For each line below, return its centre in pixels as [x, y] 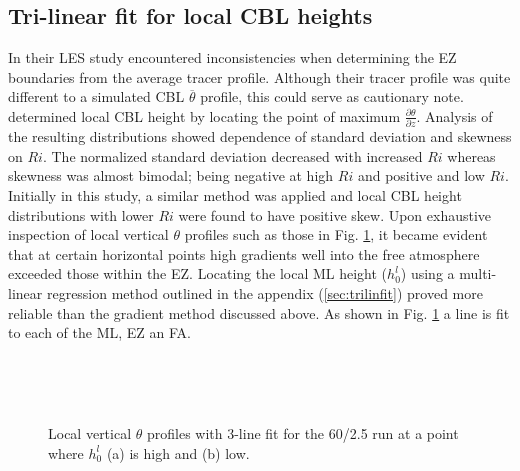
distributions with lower [81, 214]
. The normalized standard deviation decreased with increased [232, 155]
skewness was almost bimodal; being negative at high [171, 175]
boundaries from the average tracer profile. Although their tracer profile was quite [259, 76]
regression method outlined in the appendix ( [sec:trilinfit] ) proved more [264, 293]
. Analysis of [454, 115]
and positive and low [421, 175]
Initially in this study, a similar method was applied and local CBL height [235, 195]
